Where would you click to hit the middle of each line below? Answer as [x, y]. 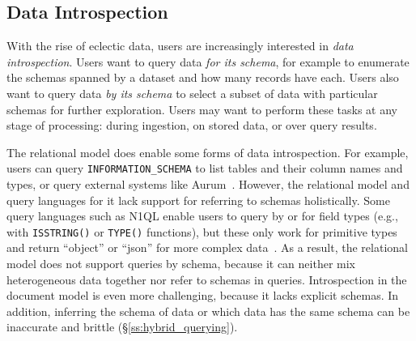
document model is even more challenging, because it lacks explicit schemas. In [203, 295]
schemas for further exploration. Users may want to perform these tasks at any [202, 109]
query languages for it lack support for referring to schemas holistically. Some [198, 200]
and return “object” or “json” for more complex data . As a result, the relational [207, 247]
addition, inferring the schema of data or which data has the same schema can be [208, 311]
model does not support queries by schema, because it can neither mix [181, 264]
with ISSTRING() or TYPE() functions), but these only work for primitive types [202, 231]
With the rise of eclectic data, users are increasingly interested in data [180, 46]
